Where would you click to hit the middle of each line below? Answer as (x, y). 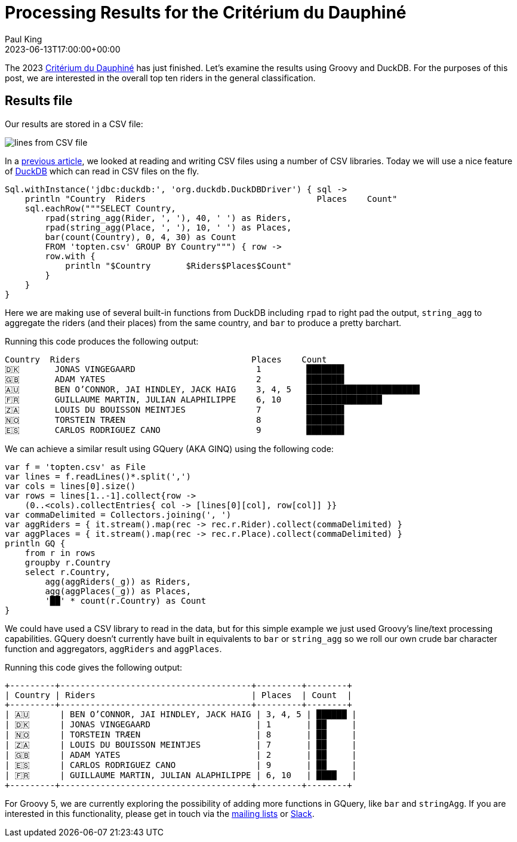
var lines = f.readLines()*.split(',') (98, 476)
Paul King (24, 39)
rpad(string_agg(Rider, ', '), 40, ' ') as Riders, (168, 218)
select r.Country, (68, 572)
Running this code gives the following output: (94, 667)
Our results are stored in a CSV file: (74, 124)
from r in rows (60, 553)
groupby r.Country (68, 562)
